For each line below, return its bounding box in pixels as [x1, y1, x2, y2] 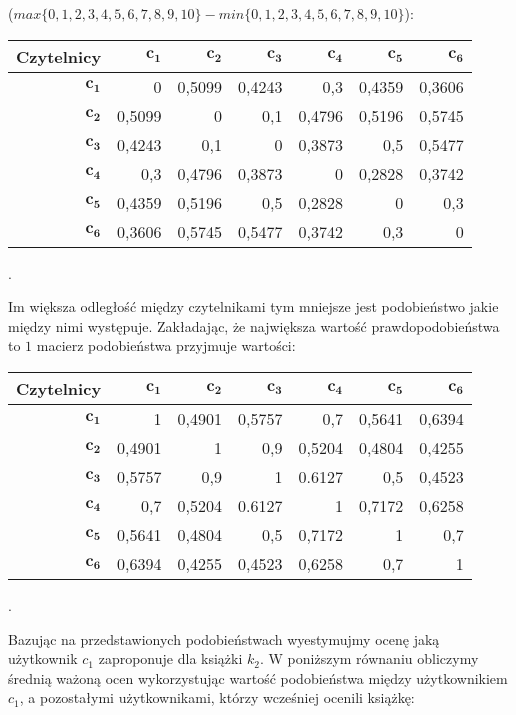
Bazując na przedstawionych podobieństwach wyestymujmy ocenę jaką [8, 628, 440, 649]
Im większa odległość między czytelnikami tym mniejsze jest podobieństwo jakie [8, 296, 499, 317]
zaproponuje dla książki [98, 648, 243, 669]
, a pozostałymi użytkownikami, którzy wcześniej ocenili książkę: [19, 687, 415, 708]
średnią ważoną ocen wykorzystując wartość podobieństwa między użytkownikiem [8, 667, 508, 688]
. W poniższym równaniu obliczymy [260, 648, 479, 669]
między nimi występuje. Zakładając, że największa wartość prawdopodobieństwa [8, 315, 500, 336]
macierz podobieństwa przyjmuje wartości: [36, 335, 296, 356]
